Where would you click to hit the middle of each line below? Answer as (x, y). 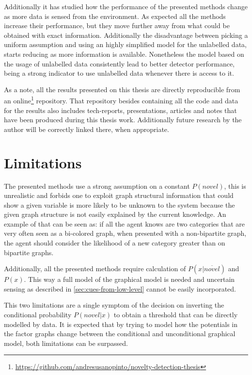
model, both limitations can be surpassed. (66, 343)
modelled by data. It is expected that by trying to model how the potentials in (121, 324)
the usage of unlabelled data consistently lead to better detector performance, (119, 63)
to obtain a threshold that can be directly (176, 315)
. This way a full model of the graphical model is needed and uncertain (129, 279)
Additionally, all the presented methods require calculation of (95, 269)
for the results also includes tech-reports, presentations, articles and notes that (120, 110)
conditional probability (38, 315)
